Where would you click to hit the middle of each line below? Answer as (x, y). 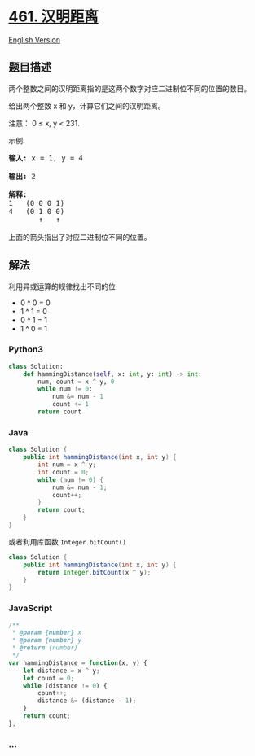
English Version (35, 39)
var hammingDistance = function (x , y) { (78, 663)
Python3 (26, 349)
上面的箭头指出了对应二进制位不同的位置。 (80, 237)
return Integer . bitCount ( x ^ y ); (95, 572)
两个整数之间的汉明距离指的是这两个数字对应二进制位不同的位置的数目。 (130, 88)
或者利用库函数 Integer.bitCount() (67, 541)
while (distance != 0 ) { (65, 686)
